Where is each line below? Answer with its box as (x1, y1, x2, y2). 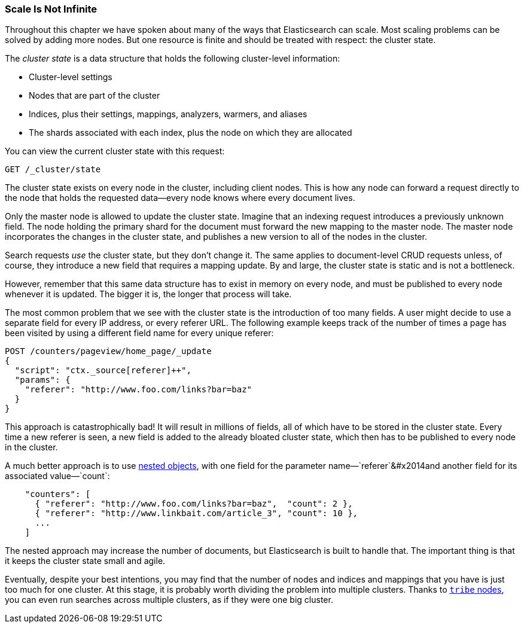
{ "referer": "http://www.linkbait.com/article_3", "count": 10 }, (35, 508, 358, 519)
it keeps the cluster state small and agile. (5, 556, 166, 566)
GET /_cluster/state (5, 164, 101, 175)
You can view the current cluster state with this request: (5, 146, 225, 157)
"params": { (14, 375, 71, 385)
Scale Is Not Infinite (5, 3, 98, 15)
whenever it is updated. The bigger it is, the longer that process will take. (5, 289, 292, 300)
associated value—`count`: (5, 471, 110, 481)
